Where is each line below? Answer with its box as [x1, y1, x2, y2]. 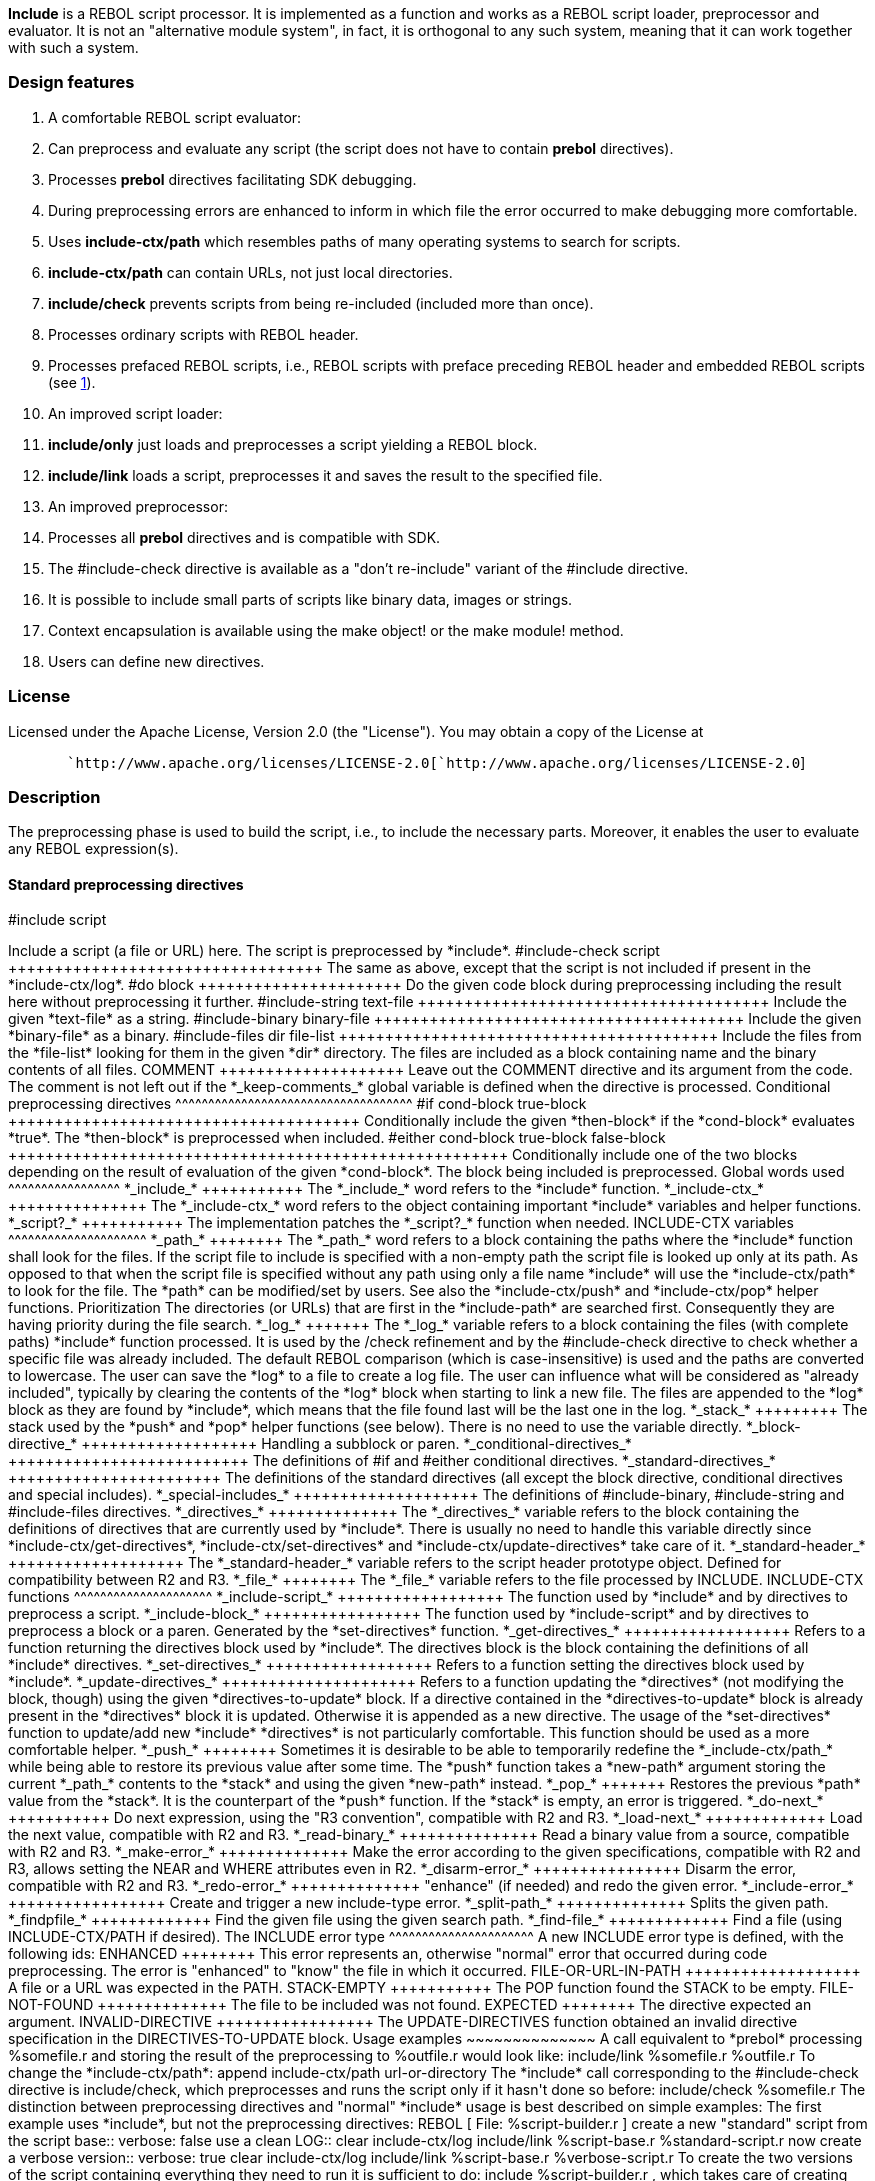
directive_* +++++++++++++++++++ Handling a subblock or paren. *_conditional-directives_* [8, 1435, 632, 1453]
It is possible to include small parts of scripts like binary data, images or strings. [48, 590, 573, 608]
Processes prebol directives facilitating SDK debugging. [48, 170, 417, 188]
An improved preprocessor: [48, 497, 228, 515]
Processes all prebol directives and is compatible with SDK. [48, 528, 441, 546]
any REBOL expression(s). [8, 840, 179, 858]
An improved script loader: [48, 404, 223, 422]
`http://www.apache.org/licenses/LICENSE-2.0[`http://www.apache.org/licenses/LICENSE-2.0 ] [67, 753, 806, 771]
